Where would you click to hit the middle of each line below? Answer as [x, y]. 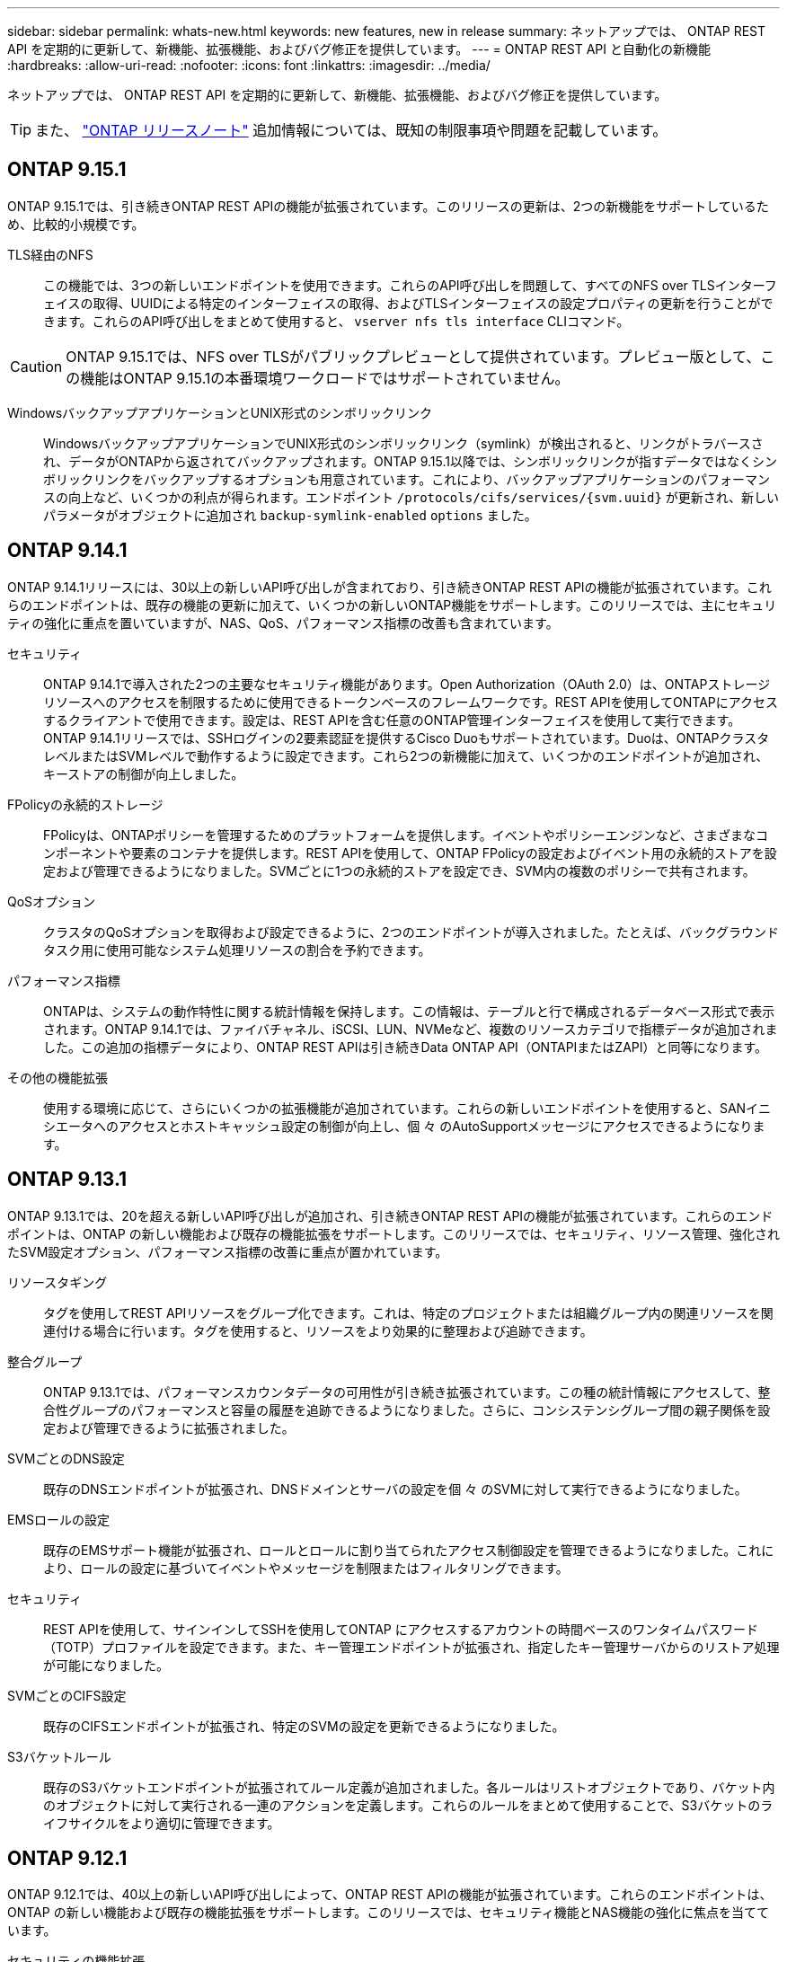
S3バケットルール [59, 1756]
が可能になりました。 [106, 1665]
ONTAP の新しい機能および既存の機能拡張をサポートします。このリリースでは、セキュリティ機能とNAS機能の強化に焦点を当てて [388, 1913]
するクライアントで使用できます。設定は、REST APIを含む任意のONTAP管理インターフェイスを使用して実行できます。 [392, 720]
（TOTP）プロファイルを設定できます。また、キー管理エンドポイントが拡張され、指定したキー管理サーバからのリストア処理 [411, 1647]
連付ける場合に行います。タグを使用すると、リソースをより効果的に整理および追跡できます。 [318, 1330]
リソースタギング [57, 1282]
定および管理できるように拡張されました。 [169, 1427]
